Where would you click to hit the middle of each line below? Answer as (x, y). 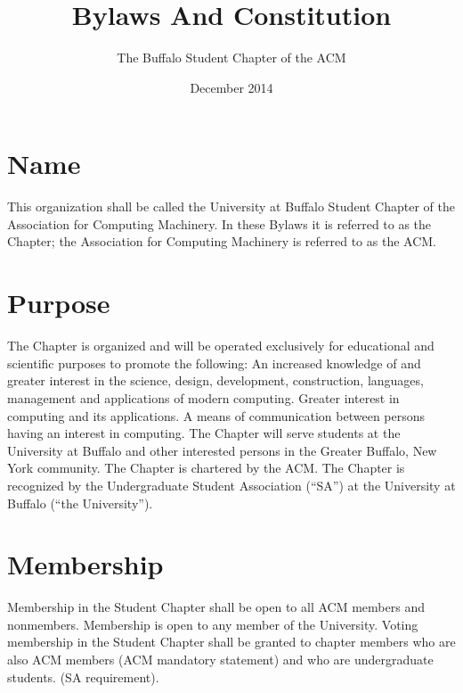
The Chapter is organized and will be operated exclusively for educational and (221, 346)
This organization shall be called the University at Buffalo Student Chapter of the (231, 206)
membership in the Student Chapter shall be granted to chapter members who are (231, 642)
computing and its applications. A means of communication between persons (216, 415)
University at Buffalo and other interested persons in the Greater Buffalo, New (222, 450)
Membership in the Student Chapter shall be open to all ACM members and (216, 607)
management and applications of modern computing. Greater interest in (203, 397)
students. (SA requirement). (83, 676)
